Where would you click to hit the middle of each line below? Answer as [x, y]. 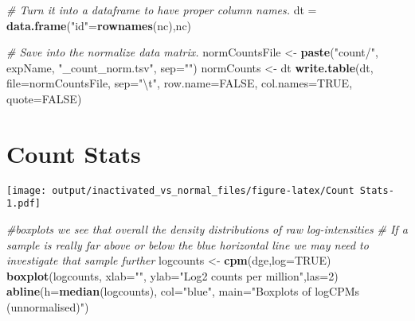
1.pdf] [23, 204]
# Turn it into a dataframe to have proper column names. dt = [162, 10]
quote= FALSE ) [44, 98]
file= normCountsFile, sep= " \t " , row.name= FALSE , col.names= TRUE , [180, 83]
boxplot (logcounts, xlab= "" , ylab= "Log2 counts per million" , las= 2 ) [172, 275]
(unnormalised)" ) [48, 306]
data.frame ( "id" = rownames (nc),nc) [99, 25]
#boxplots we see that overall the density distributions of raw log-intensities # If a [207, 229]
